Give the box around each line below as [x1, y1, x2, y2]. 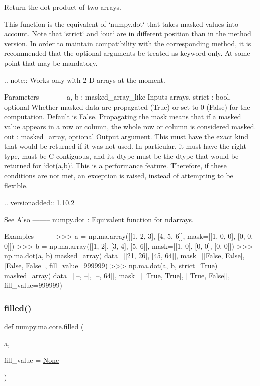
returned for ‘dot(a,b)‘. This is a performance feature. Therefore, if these [4, 160, 227, 171]
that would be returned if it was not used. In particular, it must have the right [4, 141, 246, 151]
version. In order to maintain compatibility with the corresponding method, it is [4, 38, 251, 48]
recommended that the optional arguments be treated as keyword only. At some [4, 48, 250, 58]
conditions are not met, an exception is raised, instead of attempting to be [4, 170, 233, 180]
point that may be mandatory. [4, 57, 98, 68]
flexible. [4, 180, 28, 190]
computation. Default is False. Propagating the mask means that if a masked [4, 111, 241, 122]
